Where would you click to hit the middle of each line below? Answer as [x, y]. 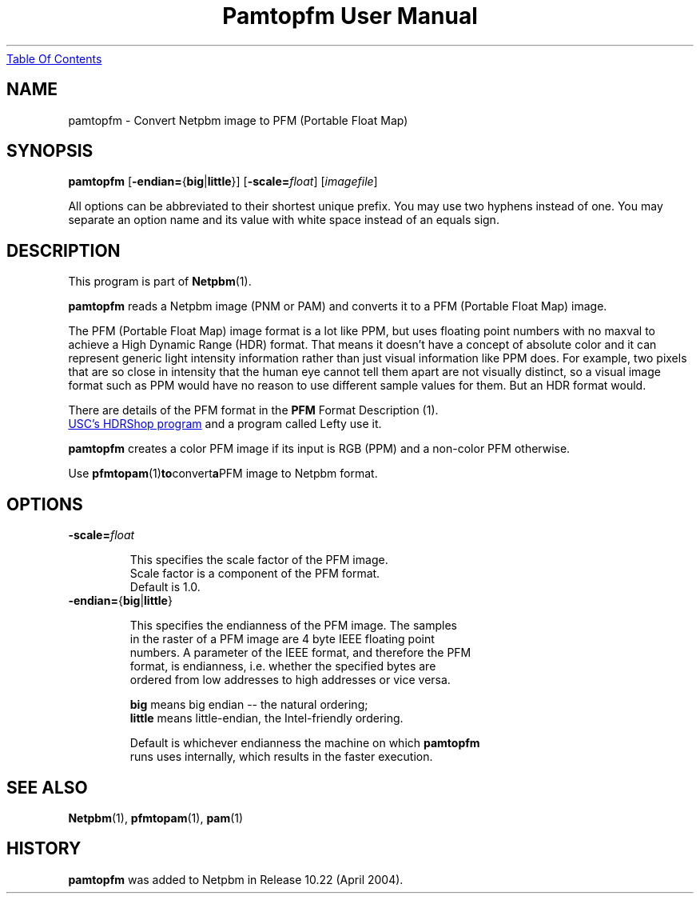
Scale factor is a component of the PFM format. [255, 574]
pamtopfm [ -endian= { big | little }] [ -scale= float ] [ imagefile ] [223, 182]
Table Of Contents [54, 58]
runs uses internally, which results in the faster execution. [281, 757]
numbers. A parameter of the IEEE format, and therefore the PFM [300, 653]
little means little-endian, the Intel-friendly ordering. [266, 718]
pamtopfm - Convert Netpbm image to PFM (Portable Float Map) [238, 120]
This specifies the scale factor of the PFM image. [259, 560]
